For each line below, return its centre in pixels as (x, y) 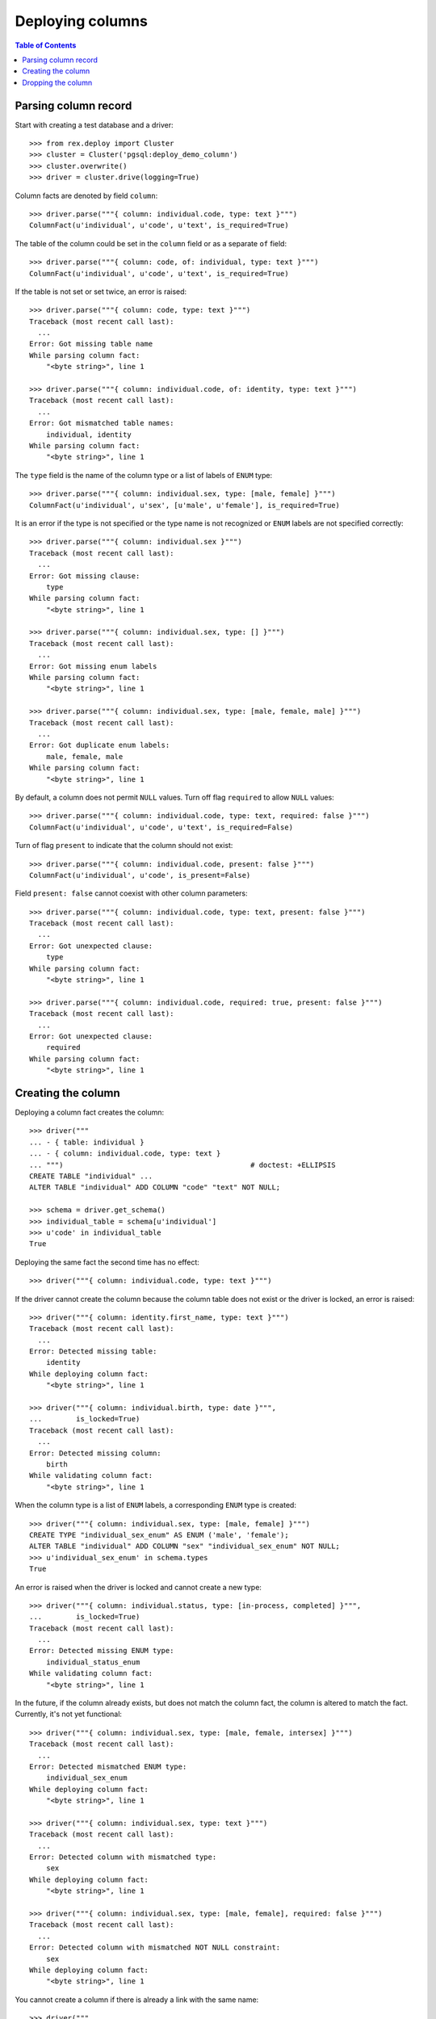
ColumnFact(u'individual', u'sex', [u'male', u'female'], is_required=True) (185, 505)
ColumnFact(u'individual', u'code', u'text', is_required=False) (161, 827)
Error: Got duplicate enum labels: (100, 745)
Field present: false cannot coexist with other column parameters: (131, 893)
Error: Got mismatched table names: (102, 423)
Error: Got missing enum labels (93, 666)
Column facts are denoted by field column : (86, 195)
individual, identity (89, 434)
